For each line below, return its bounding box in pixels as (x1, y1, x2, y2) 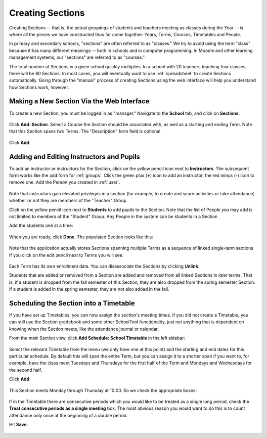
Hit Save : (9, 422, 28, 428)
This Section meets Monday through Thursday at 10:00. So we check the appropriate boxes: (9, 387, 197, 393)
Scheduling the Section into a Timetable (9, 299, 135, 307)
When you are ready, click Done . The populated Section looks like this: (9, 234, 153, 240)
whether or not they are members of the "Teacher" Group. (9, 198, 128, 204)
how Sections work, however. (9, 84, 69, 90)
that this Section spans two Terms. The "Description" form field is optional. (9, 129, 162, 134)
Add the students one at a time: (9, 222, 74, 228)
